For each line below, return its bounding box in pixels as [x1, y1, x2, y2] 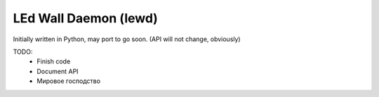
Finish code [36, 57, 71, 66]
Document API [36, 67, 79, 75]
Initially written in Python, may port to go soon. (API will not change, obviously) [13, 35, 241, 43]
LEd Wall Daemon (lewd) [13, 10, 158, 26]
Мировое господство [36, 77, 101, 85]
